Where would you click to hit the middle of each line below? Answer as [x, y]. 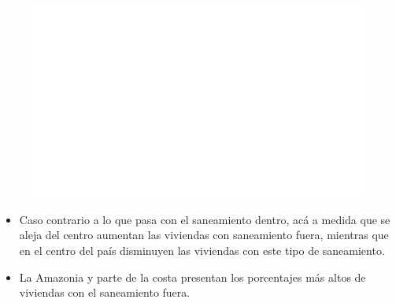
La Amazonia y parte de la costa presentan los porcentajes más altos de [192, 277]
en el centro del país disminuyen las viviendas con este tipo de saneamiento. [202, 250]
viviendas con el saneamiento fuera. [105, 292]
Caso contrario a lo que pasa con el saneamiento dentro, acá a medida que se [205, 219]
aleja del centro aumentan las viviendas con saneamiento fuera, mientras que [204, 235]
